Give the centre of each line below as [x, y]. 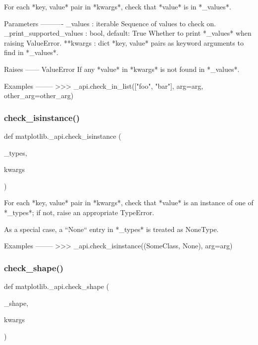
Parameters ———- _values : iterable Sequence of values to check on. [110, 23]
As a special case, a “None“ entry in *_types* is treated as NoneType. [111, 229]
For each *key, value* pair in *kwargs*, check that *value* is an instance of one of [129, 202]
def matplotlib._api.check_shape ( [57, 286]
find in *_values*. [31, 52]
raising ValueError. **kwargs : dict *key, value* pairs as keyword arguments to [124, 42]
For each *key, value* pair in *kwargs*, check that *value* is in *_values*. [118, 6]
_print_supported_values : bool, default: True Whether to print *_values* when [128, 33]
